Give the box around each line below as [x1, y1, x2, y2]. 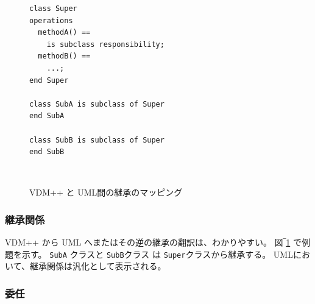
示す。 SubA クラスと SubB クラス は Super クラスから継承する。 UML [21, 247, 293, 260]
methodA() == [38, 28, 91, 37]
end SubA [29, 111, 65, 121]
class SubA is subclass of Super [29, 99, 165, 108]
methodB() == [38, 52, 91, 61]
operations [29, 16, 73, 25]
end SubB [29, 147, 65, 157]
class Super [29, 4, 77, 13]
